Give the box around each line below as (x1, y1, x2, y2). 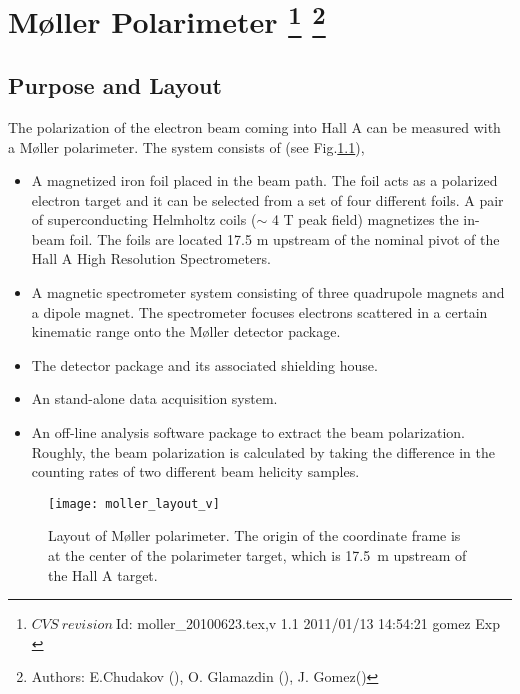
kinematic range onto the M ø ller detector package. (31, 321, 341, 342)
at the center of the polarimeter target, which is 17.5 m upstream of (48, 545, 467, 566)
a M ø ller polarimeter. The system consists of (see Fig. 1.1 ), (8, 136, 365, 157)
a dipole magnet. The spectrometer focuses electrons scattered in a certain (31, 301, 488, 322)
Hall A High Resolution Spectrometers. (31, 248, 271, 269)
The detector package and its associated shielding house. (31, 354, 378, 375)
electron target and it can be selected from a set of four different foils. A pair (31, 189, 504, 210)
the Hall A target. (48, 564, 158, 585)
